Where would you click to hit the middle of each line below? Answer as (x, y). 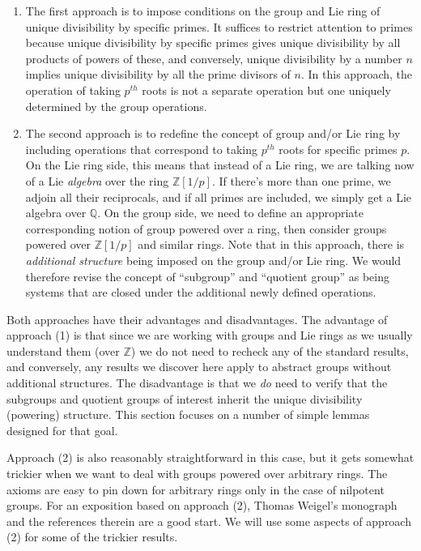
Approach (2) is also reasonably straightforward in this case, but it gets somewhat (210, 457)
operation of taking (73, 90)
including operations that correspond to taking (141, 149)
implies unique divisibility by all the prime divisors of (158, 74)
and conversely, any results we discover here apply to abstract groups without (199, 367)
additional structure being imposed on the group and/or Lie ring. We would (213, 260)
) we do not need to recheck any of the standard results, (270, 350)
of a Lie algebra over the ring (97, 180)
